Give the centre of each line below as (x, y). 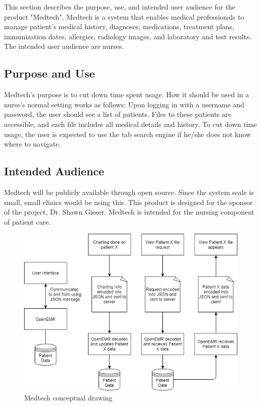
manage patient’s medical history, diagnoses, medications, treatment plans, (119, 26)
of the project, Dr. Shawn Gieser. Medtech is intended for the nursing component (129, 212)
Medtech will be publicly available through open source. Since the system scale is (129, 192)
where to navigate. (32, 144)
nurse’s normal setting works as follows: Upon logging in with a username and (124, 104)
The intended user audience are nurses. (64, 46)
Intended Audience (54, 171)
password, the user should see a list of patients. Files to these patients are (118, 114)
